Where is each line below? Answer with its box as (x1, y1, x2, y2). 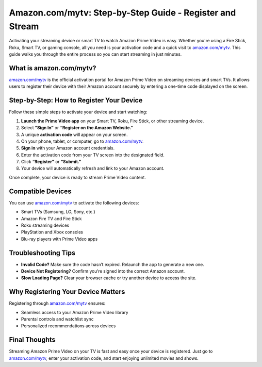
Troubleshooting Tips (9, 249, 76, 257)
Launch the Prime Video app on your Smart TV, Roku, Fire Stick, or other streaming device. (21, 118, 204, 124)
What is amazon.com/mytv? (9, 64, 97, 72)
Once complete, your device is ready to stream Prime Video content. (9, 174, 146, 180)
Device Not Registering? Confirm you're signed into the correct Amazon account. (21, 268, 185, 274)
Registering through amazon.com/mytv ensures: (9, 300, 106, 306)
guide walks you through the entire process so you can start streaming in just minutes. (9, 51, 182, 57)
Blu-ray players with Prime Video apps (21, 236, 98, 242)
